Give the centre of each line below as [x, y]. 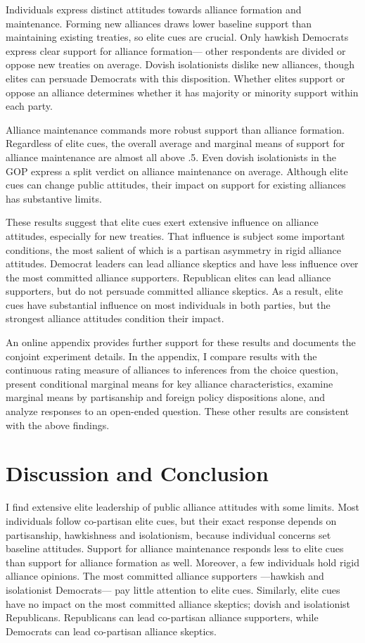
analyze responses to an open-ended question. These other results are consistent [178, 411]
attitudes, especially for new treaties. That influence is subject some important [175, 235]
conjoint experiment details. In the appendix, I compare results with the [161, 356]
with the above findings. [58, 425]
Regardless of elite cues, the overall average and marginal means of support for [175, 143]
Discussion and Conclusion [137, 473]
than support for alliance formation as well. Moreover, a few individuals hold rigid [182, 562]
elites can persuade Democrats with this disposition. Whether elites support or [175, 78]
